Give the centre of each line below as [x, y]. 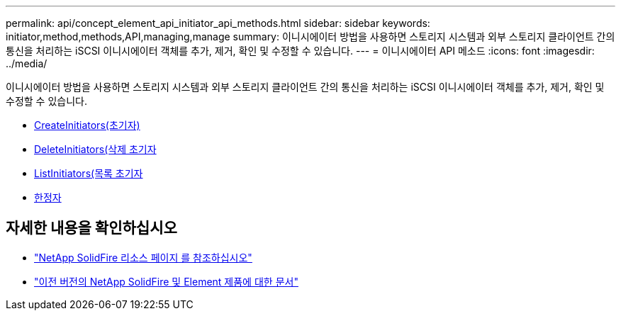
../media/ [27, 63]
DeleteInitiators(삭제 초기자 [95, 149]
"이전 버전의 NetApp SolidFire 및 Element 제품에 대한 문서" [166, 281]
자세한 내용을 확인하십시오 [91, 228]
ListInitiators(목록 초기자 [89, 173]
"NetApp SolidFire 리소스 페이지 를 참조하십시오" [143, 257]
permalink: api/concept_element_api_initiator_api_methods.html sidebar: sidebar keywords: [218, 23]
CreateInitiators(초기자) [87, 125]
